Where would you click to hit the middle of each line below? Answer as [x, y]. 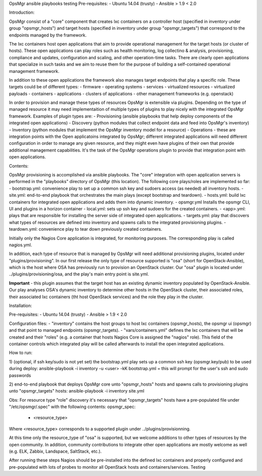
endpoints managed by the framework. [48, 35]
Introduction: [22, 13]
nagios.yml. [21, 245]
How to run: [21, 353]
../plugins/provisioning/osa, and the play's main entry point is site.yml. [79, 274]
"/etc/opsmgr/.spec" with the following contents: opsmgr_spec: [72, 407]
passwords [20, 375]
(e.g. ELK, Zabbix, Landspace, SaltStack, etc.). [55, 451]
